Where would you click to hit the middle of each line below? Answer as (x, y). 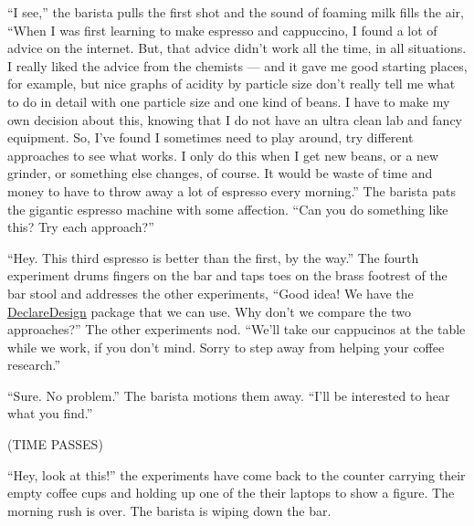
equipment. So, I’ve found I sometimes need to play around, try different (211, 137)
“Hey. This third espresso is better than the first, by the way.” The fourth (213, 257)
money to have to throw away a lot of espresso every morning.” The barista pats (232, 190)
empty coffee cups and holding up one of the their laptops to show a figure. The (231, 493)
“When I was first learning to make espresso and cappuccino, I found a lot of (222, 30)
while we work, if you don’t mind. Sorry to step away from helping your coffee (226, 347)
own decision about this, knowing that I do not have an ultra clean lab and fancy (235, 119)
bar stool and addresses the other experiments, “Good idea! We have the (211, 293)
